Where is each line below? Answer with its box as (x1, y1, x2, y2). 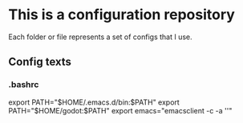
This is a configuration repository (8, 6, 235, 24)
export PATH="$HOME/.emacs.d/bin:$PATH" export (8, 97, 180, 107)
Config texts (8, 55, 72, 69)
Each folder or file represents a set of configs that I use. (8, 32, 192, 42)
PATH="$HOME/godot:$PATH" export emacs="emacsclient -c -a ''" (8, 105, 233, 115)
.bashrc (8, 79, 39, 90)
